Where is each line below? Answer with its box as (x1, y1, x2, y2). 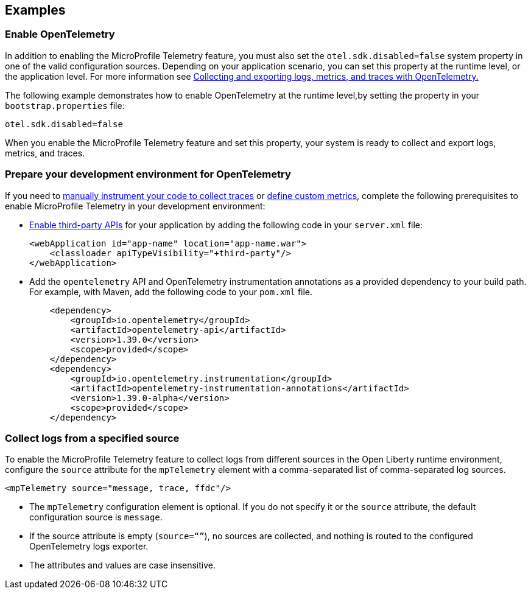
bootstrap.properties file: (5, 100, 125, 111)
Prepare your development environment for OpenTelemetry (5, 168, 291, 181)
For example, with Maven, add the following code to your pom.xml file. (29, 286, 313, 297)
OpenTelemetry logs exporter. (29, 541, 149, 552)
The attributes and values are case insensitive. (29, 560, 216, 571)
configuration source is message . (29, 512, 163, 523)
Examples (5, 2, 66, 18)
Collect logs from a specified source (5, 432, 180, 444)
